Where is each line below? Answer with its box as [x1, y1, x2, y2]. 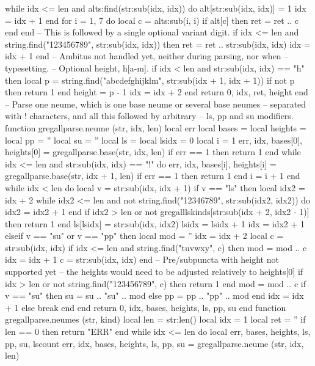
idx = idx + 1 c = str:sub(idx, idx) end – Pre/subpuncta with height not [5, 253, 279, 266]
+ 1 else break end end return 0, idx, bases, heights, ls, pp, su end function [5, 301, 286, 313]
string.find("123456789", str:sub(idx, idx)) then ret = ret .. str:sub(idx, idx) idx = [5, 37, 311, 50]
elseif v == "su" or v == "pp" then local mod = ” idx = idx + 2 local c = [5, 229, 284, 242]
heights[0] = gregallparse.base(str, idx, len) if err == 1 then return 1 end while [5, 145, 301, 158]
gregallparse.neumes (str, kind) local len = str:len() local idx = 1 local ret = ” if [5, 313, 306, 326]
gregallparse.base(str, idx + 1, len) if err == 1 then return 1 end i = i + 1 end [5, 169, 300, 182]
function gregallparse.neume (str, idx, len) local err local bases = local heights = [5, 121, 306, 134]
